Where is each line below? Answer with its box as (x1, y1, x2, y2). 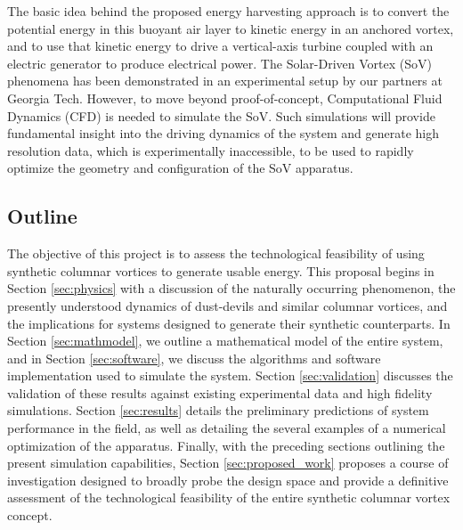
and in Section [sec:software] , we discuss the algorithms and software (7, 348, 381, 367)
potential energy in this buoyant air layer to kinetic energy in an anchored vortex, (7, 19, 454, 37)
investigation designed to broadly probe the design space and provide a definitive (7, 470, 449, 489)
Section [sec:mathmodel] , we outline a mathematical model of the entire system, (7, 331, 443, 350)
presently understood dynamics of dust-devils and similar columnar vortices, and (7, 296, 448, 314)
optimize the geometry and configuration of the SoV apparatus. (7, 159, 353, 177)
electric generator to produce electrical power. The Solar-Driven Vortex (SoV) (7, 53, 432, 72)
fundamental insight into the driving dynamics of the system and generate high (7, 124, 439, 143)
